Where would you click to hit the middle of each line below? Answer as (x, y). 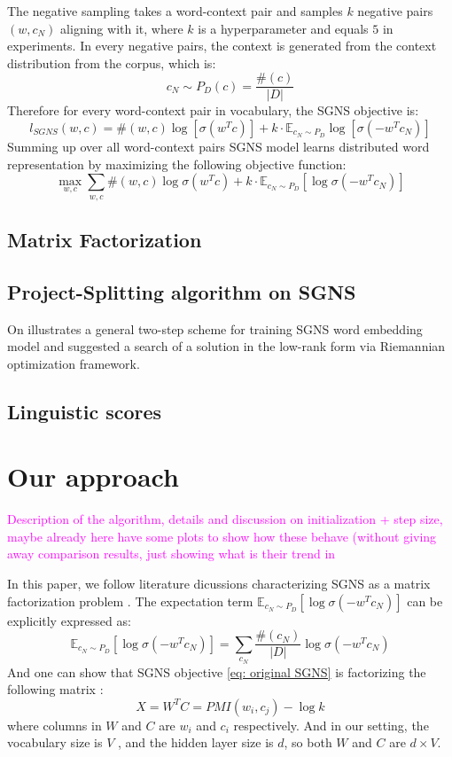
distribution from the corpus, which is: (112, 62)
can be (425, 601)
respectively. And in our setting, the (331, 725)
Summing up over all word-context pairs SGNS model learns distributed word (218, 147)
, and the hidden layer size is (196, 742)
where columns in (55, 725)
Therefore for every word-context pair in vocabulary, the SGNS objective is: (213, 110)
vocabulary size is (55, 742)
